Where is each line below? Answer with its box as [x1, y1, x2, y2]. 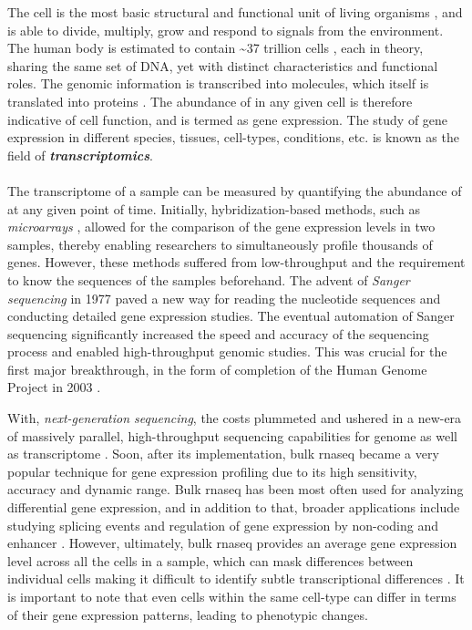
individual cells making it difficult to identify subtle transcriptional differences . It [7, 569, 465, 588]
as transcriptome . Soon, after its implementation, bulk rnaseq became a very [7, 444, 439, 463]
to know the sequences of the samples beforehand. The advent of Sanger [7, 270, 410, 289]
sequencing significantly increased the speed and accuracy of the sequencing [7, 324, 429, 343]
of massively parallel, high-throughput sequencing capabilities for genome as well [7, 426, 458, 445]
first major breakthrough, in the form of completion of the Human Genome [7, 359, 427, 378]
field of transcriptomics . [7, 145, 153, 164]
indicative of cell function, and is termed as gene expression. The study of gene [7, 109, 448, 129]
